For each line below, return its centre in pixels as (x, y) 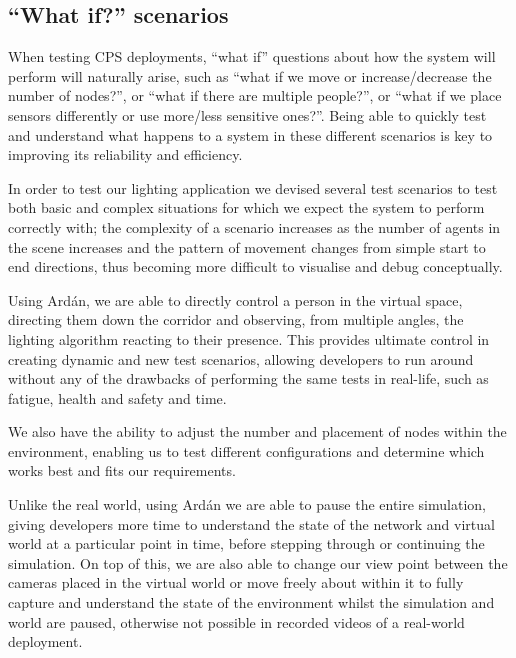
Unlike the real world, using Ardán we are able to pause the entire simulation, (247, 504)
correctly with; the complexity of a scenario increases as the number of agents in (254, 226)
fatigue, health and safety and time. (117, 397)
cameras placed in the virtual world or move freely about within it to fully (236, 582)
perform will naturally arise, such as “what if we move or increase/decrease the (250, 75)
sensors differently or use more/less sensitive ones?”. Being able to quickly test (247, 114)
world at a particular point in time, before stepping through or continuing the (246, 543)
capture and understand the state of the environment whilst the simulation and (251, 602)
